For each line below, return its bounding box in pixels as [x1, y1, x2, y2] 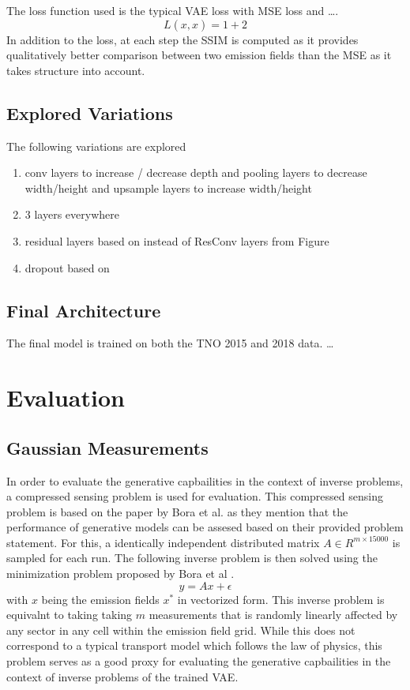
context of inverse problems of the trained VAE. [6, 668, 239, 684]
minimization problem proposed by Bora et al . [6, 565, 235, 582]
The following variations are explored [6, 137, 186, 154]
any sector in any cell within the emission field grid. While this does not [6, 621, 355, 638]
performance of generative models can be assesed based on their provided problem [6, 519, 404, 535]
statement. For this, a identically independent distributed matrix [6, 534, 320, 550]
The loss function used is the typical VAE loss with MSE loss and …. [6, 2, 339, 18]
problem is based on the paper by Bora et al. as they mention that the [6, 503, 348, 519]
